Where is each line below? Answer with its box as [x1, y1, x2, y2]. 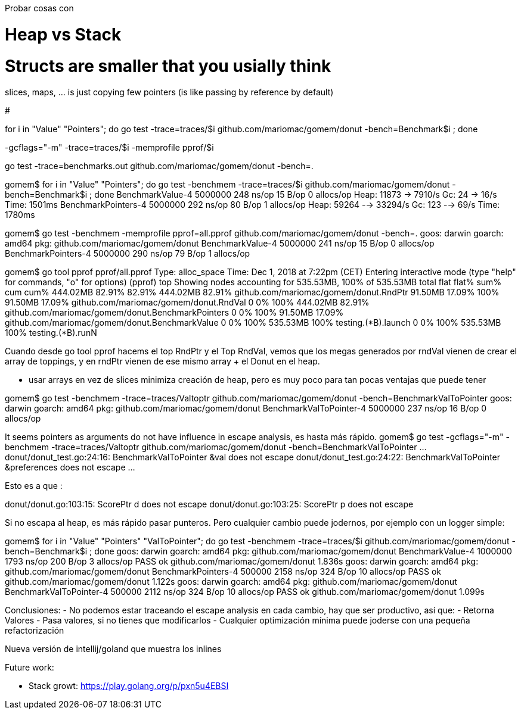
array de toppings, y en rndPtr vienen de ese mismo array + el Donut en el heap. [5, 356, 320, 367]
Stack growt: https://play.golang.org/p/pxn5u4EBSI [29, 681, 229, 691]
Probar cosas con [5, 3, 74, 13]
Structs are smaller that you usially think [5, 55, 331, 76]
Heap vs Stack [5, 24, 122, 45]
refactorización [5, 625, 64, 636]
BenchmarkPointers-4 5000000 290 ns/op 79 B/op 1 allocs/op [5, 248, 250, 259]
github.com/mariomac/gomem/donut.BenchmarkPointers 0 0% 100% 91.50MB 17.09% [5, 307, 344, 318]
